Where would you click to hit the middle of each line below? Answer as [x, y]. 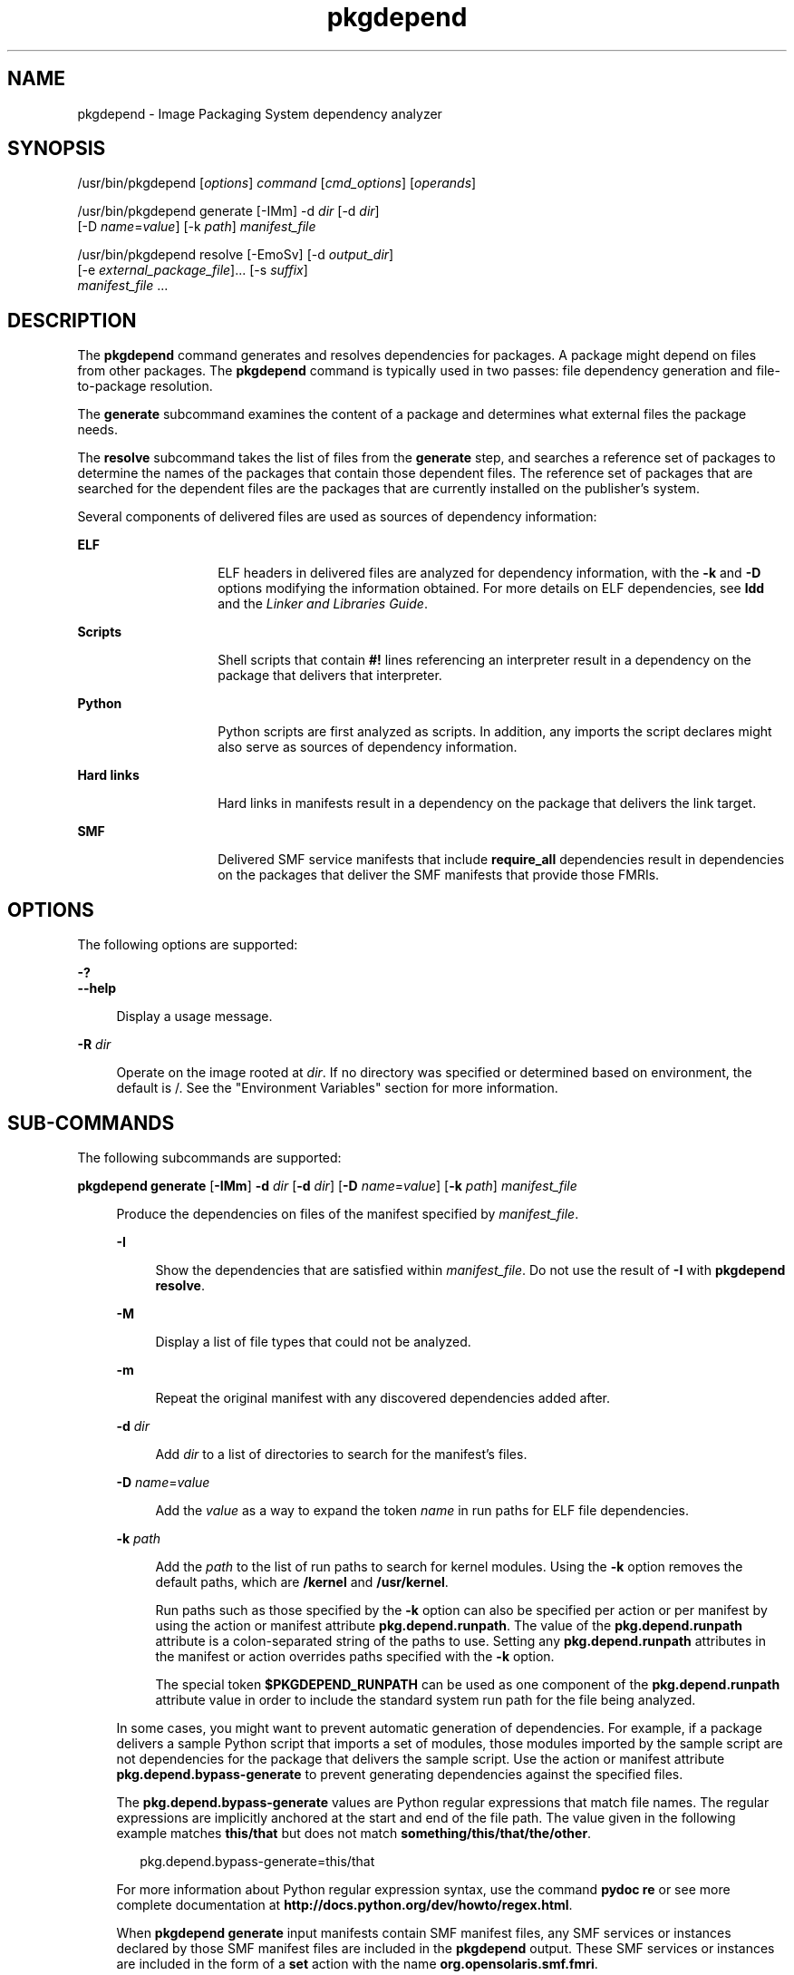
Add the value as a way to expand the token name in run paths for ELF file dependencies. [422, 1510]
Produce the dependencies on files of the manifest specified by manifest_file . [348, 1213]
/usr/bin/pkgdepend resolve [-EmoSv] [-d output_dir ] [236, 255]
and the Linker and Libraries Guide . [323, 604]
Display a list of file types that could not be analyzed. [313, 1341]
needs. [97, 430]
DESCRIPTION [72, 320]
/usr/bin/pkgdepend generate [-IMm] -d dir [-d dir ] [228, 211]
